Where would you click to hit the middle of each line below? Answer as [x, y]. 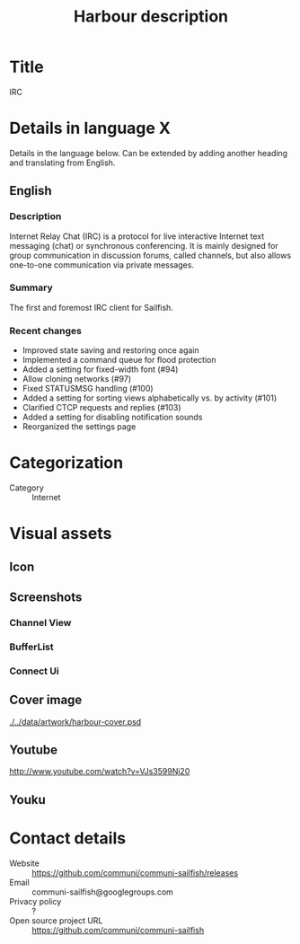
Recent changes [46, 331]
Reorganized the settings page [79, 427]
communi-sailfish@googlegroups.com [102, 892]
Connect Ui [35, 671]
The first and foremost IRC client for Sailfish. [91, 307]
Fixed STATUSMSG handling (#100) [88, 389]
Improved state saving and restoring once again [110, 350]
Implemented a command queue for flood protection [119, 360]
